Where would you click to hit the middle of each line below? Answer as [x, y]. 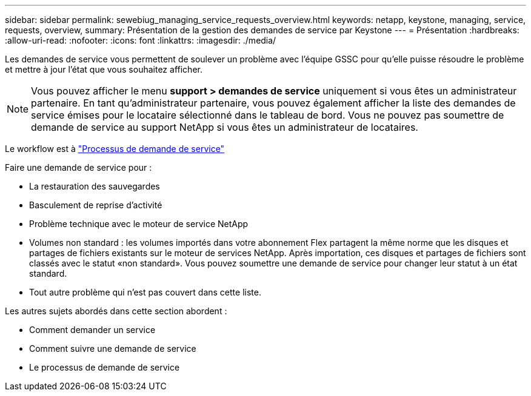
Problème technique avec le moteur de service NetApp [139, 224]
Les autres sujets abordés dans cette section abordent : [116, 311]
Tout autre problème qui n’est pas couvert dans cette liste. [145, 292]
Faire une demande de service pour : [78, 167]
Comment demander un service [92, 330]
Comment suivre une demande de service [113, 348]
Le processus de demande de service [105, 367]
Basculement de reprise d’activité [96, 205]
